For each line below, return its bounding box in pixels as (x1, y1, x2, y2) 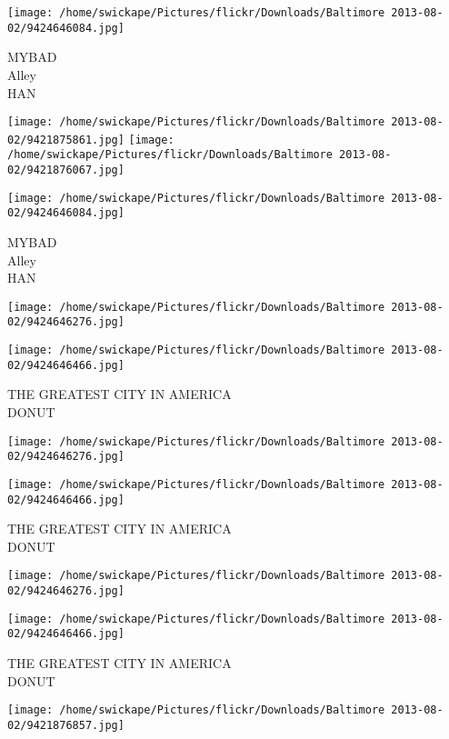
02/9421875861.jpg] (7, 133, 125, 146)
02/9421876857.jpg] (7, 718, 125, 732)
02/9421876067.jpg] (7, 164, 125, 177)
